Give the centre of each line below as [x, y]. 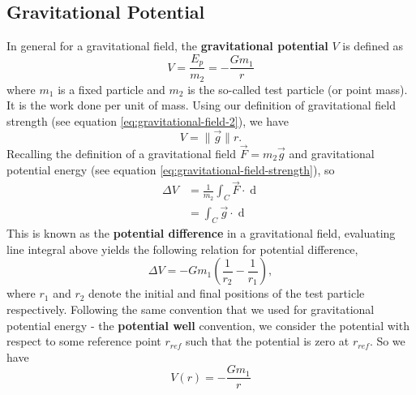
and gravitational [332, 153]
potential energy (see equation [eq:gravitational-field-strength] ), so [171, 169]
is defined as [373, 46]
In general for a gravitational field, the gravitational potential [167, 46]
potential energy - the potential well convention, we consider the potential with [208, 325]
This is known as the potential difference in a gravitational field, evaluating [201, 233]
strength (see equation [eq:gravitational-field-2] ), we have [148, 120]
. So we [387, 341]
